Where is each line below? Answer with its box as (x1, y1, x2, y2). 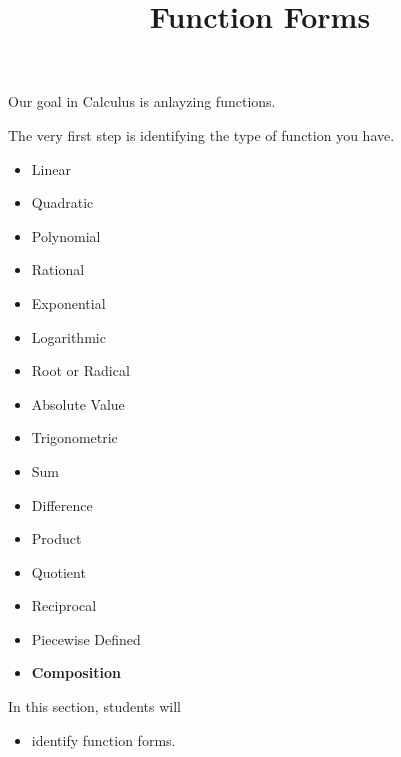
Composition (31, 662, 121, 683)
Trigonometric (31, 427, 118, 448)
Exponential (31, 292, 106, 313)
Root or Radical (31, 360, 130, 381)
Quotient (31, 561, 86, 582)
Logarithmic (31, 326, 106, 347)
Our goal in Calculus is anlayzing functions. (8, 91, 276, 112)
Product (31, 528, 82, 549)
